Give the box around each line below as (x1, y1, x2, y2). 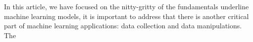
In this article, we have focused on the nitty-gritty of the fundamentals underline (4, 1, 249, 11)
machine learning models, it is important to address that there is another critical (4, 11, 249, 21)
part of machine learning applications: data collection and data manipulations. (4, 21, 242, 31)
